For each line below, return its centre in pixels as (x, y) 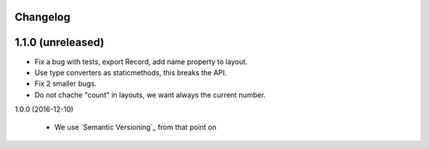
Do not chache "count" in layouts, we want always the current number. (150, 94)
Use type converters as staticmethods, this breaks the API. (131, 72)
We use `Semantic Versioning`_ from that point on (135, 128)
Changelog (43, 17)
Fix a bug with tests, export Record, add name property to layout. (141, 61)
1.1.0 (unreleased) (60, 42)
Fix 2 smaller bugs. (66, 84)
